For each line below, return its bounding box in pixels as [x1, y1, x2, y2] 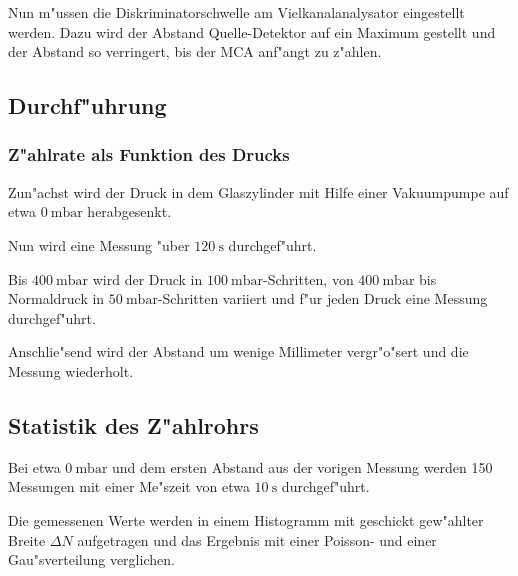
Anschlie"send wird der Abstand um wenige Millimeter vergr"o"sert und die [8, 341, 469, 362]
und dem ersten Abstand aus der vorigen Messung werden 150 [112, 456, 493, 477]
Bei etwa [8, 456, 61, 477]
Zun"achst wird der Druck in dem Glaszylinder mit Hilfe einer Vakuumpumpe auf [8, 181, 509, 202]
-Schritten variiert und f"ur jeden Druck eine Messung [157, 288, 488, 309]
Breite [8, 529, 46, 550]
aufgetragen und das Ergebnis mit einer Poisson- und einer [77, 529, 437, 550]
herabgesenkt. [87, 201, 172, 222]
